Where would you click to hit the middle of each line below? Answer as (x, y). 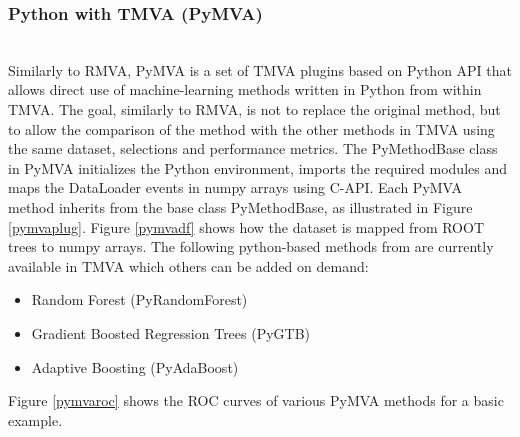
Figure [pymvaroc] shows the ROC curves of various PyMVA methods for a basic (256, 400)
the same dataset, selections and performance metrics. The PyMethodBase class (253, 148)
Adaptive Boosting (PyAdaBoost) (135, 366)
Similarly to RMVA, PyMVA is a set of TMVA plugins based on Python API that (260, 69)
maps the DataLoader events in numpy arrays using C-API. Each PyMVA (235, 187)
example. (35, 419)
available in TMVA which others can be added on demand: (188, 265)
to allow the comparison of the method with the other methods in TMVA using (251, 128)
